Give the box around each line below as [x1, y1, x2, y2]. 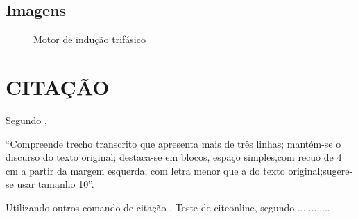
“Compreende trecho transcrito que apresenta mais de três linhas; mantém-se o [6, 136, 341, 150]
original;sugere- [288, 163, 353, 177]
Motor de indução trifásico [33, 32, 146, 46]
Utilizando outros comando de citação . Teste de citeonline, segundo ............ [6, 200, 330, 214]
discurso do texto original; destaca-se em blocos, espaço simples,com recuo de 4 [6, 150, 342, 164]
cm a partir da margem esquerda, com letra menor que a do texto [6, 163, 285, 177]
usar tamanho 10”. [17, 177, 94, 191]
